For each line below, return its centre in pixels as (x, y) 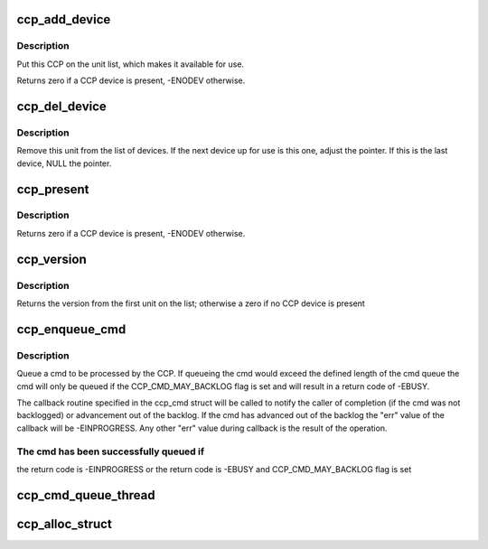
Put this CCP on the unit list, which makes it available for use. (130, 64)
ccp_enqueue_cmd (71, 329)
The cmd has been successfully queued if (111, 451)
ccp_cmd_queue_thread (86, 495)
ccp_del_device (62, 106)
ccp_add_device (64, 19)
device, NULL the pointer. (64, 163)
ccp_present (53, 189)
